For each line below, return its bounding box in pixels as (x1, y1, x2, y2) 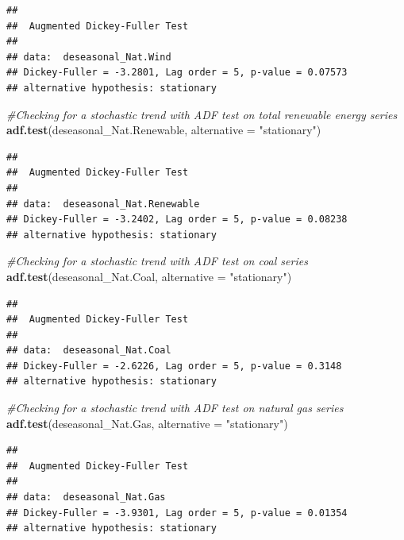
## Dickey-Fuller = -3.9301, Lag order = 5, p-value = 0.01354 (6, 507, 348, 519)
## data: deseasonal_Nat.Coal (6, 345, 171, 357)
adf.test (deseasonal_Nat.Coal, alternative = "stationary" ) (6, 268, 292, 284)
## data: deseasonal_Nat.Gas (6, 492, 166, 503)
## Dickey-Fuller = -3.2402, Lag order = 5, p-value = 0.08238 (6, 214, 348, 226)
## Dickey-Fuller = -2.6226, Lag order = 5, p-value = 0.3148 (6, 360, 342, 372)
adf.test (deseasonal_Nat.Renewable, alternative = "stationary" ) (6, 121, 321, 138)
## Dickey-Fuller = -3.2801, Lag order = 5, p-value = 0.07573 (6, 67, 348, 79)
